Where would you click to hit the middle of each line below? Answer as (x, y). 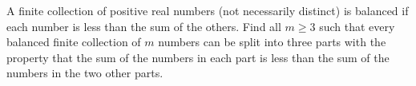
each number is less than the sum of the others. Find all (144, 26)
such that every (357, 26)
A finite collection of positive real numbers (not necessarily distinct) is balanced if (208, 10)
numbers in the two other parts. (85, 73)
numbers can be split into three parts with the (272, 42)
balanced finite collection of (74, 42)
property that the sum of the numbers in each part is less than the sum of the (198, 57)
